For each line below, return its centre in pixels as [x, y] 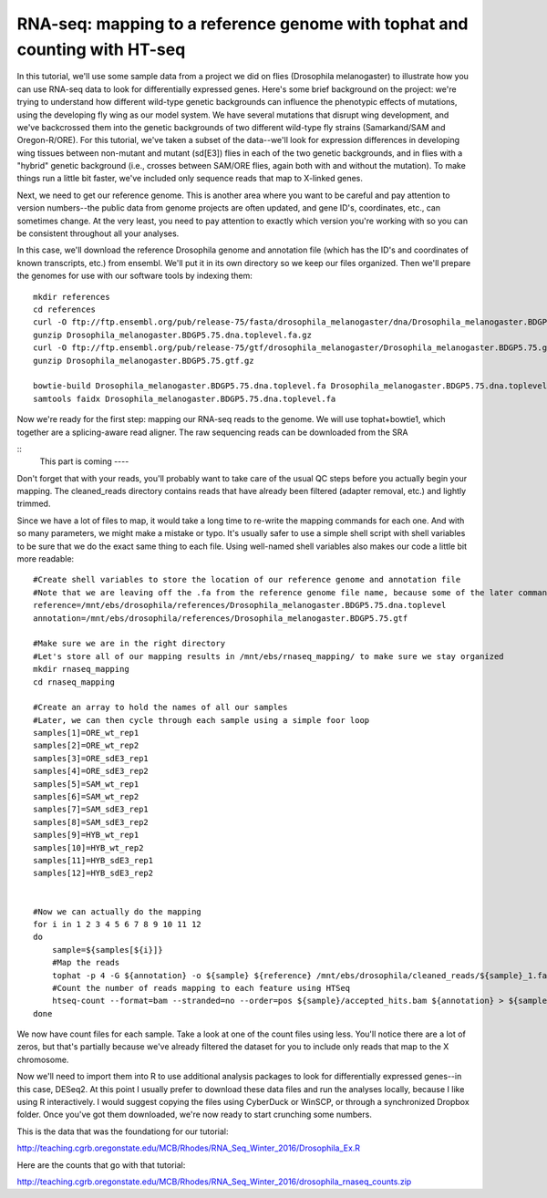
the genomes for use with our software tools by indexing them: [134, 276]
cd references [64, 309]
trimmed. [34, 504]
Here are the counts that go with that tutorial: [101, 1165]
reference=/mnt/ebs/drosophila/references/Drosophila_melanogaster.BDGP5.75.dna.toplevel [240, 605]
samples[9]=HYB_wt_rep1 [86, 835]
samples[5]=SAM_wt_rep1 [86, 784]
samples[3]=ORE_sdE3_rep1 [91, 758]
